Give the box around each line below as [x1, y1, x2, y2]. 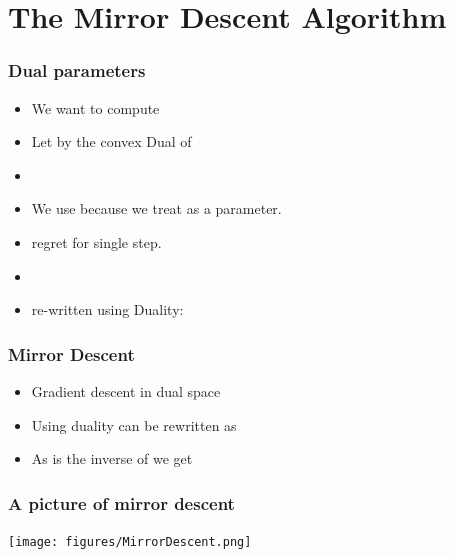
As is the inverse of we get [31, 448, 193, 469]
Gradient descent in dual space [31, 380, 221, 401]
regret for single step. [31, 231, 162, 252]
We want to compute [31, 97, 160, 118]
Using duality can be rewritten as [31, 414, 237, 435]
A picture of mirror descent [8, 490, 235, 515]
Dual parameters [8, 58, 146, 83]
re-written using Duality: [31, 299, 184, 320]
